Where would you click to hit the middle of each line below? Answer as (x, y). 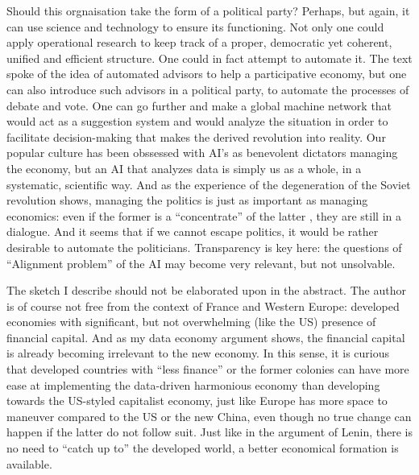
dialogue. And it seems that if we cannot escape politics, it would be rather (193, 231)
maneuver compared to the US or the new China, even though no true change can (209, 416)
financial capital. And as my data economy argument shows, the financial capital (206, 337)
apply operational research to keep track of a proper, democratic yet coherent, (199, 42)
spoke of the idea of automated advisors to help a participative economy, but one (207, 74)
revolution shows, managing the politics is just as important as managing (187, 200)
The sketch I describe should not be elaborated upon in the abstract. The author (206, 290)
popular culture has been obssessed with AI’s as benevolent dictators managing (202, 153)
